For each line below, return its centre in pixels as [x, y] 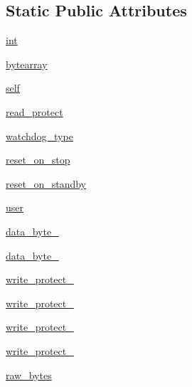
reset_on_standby [46, 183]
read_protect [34, 111]
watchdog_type [39, 136]
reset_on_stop [38, 160]
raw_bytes [29, 375]
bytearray [27, 64]
